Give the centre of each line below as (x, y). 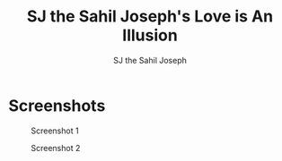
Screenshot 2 (56, 148)
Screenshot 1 (55, 131)
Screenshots (57, 106)
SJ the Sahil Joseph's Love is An (150, 17)
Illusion (150, 35)
